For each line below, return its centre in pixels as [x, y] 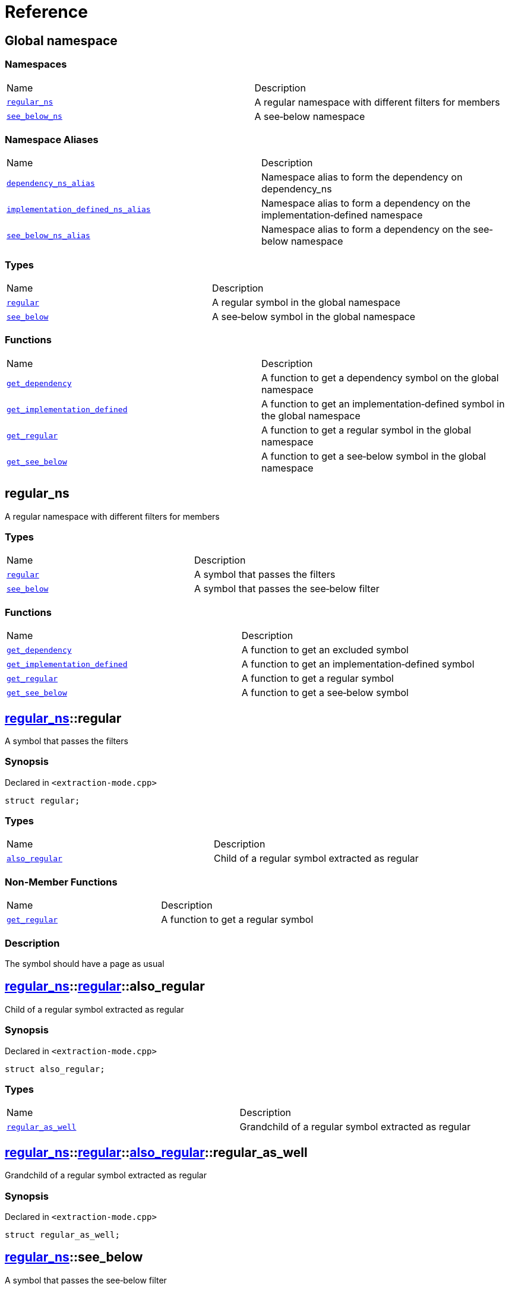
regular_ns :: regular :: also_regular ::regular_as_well [156, 1152]
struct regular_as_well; [62, 1234]
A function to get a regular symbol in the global [366, 430]
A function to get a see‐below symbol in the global [374, 456]
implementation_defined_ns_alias [79, 209]
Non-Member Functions [61, 882]
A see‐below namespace [310, 116]
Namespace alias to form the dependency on [362, 177]
